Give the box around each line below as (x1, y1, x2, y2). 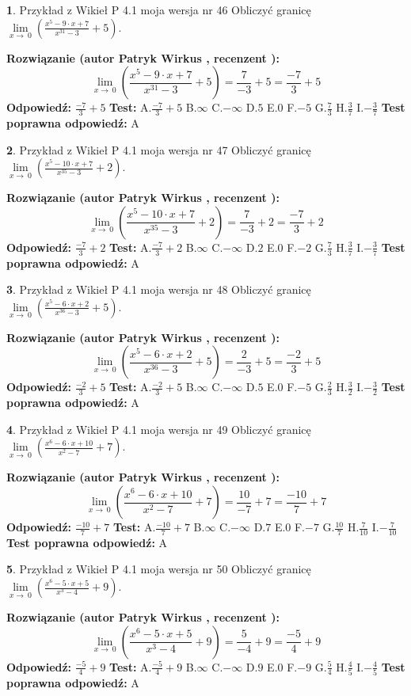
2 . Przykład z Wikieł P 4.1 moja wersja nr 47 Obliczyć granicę (6, 141, 311, 158)
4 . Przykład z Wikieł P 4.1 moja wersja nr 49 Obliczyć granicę (6, 420, 311, 437)
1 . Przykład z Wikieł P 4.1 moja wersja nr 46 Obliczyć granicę (6, 2, 311, 17)
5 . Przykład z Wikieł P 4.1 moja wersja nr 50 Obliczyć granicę (6, 561, 311, 577)
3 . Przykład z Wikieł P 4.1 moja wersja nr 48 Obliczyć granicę (6, 281, 311, 298)
